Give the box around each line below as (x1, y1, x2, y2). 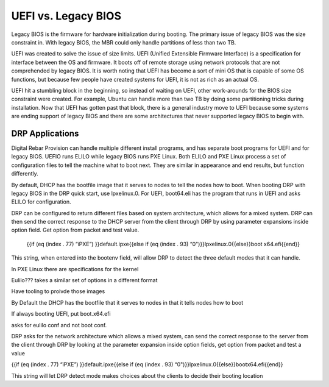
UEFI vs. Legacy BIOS (11, 9, 122, 23)
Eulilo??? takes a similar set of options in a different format (11, 277, 158, 284)
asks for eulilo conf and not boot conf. (11, 321, 107, 328)
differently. (11, 170, 39, 177)
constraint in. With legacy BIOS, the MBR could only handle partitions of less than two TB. (11, 38, 236, 46)
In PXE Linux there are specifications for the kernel (11, 265, 139, 272)
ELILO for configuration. (11, 198, 71, 205)
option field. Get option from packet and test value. (11, 226, 140, 234)
